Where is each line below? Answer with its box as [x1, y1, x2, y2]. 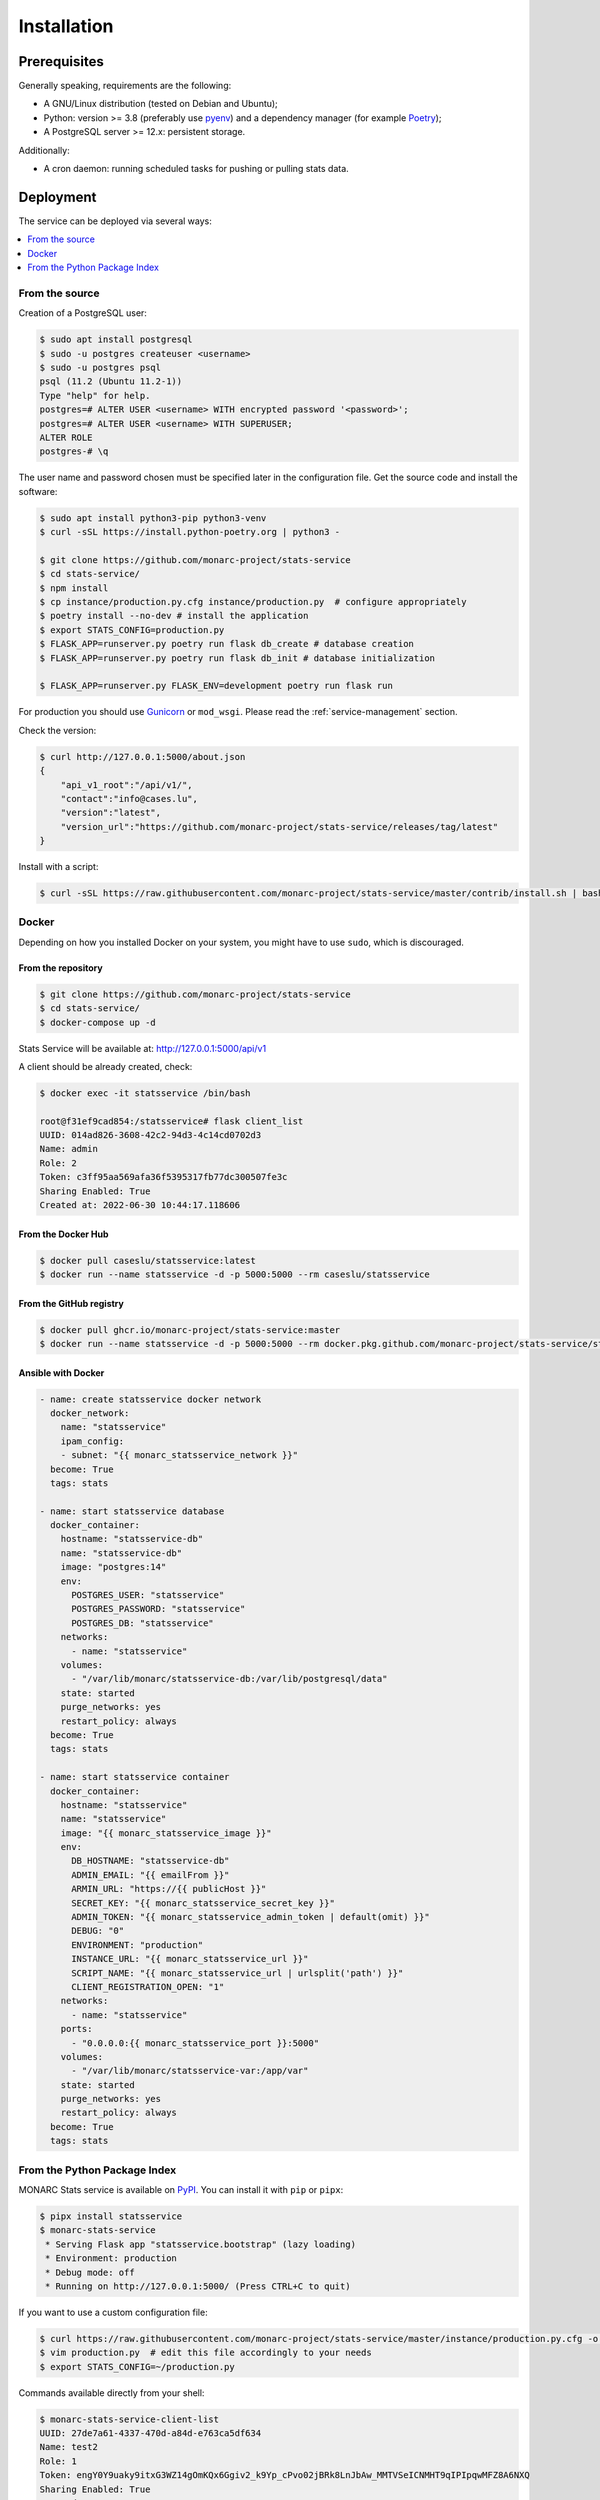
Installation [18, 15, 114, 37]
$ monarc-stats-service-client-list [39, 2413, 220, 2425]
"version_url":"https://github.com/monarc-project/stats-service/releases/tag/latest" [60, 821, 499, 832]
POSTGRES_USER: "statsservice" [71, 1590, 225, 1601]
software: [18, 485, 58, 497]
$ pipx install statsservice [39, 2210, 183, 2222]
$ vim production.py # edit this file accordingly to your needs [39, 2347, 372, 2359]
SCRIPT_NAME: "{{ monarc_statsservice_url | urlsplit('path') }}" [71, 1967, 404, 1979]
